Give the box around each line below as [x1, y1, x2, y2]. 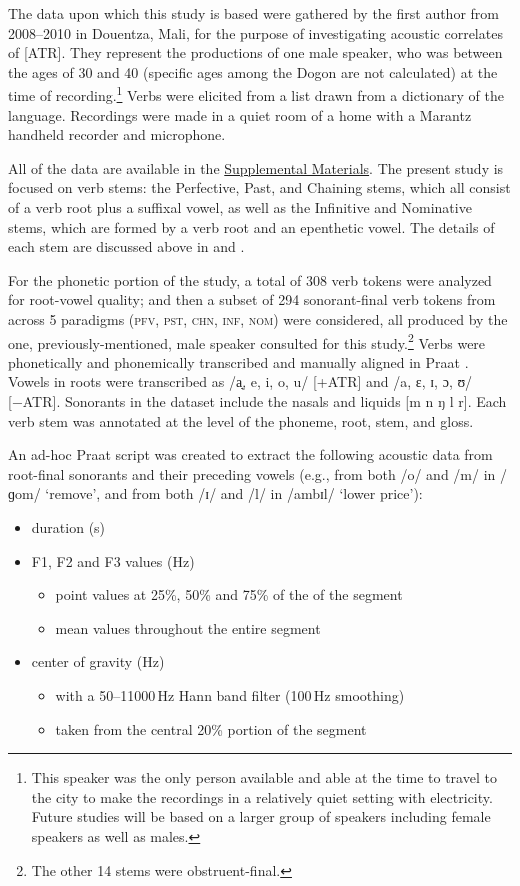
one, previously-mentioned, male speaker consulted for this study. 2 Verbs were [8, 329, 486, 353]
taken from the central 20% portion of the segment [55, 718, 367, 739]
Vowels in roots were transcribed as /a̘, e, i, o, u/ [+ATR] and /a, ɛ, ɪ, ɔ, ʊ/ [8, 371, 473, 392]
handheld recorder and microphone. [8, 124, 226, 145]
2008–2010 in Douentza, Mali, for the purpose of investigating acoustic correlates [8, 22, 503, 43]
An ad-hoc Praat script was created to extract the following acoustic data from [8, 444, 493, 465]
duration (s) [31, 516, 106, 537]
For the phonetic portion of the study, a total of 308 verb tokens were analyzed [8, 269, 492, 290]
